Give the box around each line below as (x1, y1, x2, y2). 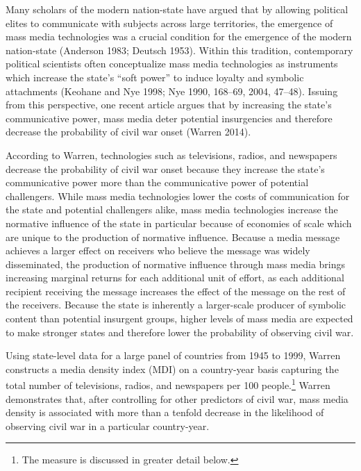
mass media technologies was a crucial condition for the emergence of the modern (6, 29, 352, 44)
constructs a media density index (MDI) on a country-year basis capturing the (6, 361, 339, 376)
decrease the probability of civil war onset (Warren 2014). (6, 124, 251, 139)
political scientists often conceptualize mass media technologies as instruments (6, 56, 338, 71)
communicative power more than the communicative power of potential (6, 175, 309, 190)
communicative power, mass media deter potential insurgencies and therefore (6, 110, 333, 125)
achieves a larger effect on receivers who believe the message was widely (6, 243, 310, 258)
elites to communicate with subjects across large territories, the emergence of (6, 15, 333, 30)
